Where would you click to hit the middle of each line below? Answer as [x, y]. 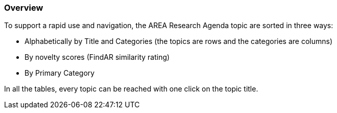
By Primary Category [60, 73]
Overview [24, 8]
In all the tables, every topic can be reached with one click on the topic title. [131, 89]
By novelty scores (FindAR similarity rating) [97, 57]
